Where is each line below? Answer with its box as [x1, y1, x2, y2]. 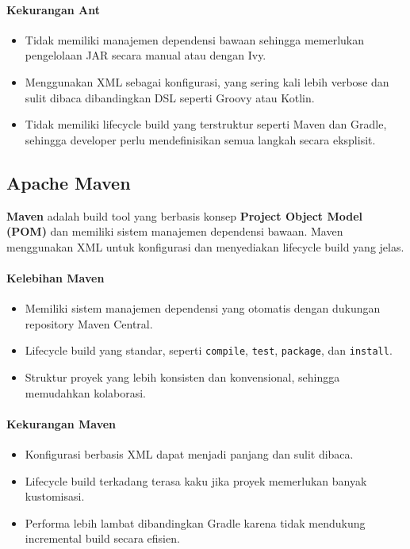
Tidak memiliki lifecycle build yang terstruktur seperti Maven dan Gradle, [25, 116, 387, 132]
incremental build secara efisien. [25, 530, 180, 547]
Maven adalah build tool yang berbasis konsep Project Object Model [6, 207, 363, 224]
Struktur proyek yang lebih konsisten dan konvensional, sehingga [25, 368, 340, 385]
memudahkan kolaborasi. [25, 384, 146, 401]
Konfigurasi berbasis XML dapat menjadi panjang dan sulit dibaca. [25, 445, 354, 462]
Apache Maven [6, 170, 131, 194]
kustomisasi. [25, 488, 85, 505]
